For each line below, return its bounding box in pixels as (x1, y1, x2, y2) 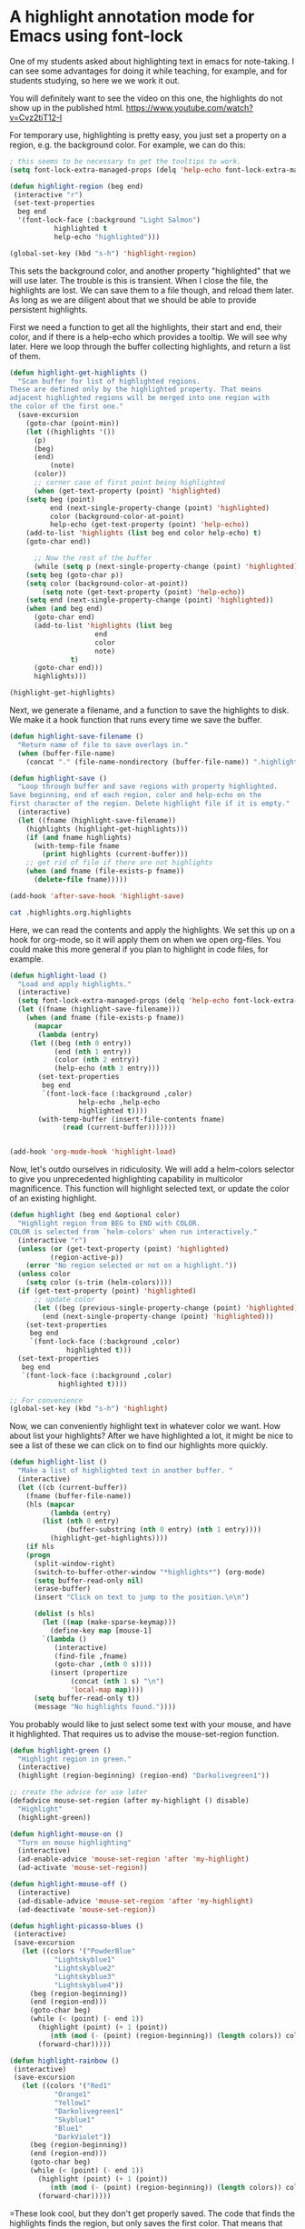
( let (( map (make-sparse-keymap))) (42, 1618, 177, 1627)
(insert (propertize (49, 1668, 128, 1678)
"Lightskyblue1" (54, 1955, 116, 1964)
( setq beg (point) (25, 495, 95, 504)
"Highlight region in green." (17, 1754, 132, 1764)
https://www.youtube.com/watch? (125, 102, 254, 113)
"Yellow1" (54, 2098, 92, 2108)
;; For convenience (9, 1395, 84, 1405)
